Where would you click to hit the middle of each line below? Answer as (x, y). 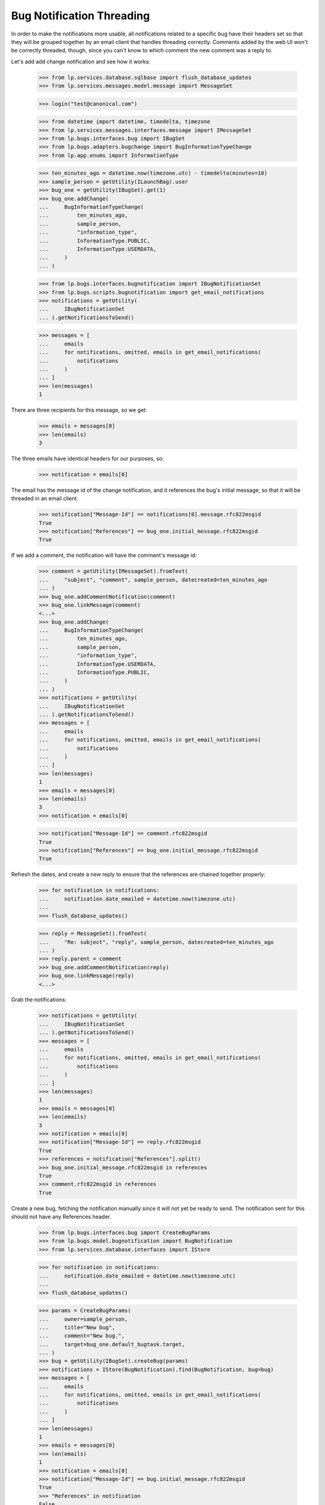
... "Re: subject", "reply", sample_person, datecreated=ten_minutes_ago (156, 942)
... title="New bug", (77, 1327)
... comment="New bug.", (82, 1336)
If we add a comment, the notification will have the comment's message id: (104, 555)
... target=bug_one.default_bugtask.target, (112, 1344)
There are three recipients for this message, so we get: (79, 410)
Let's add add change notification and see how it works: (81, 61)
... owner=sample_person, (83, 1319)
